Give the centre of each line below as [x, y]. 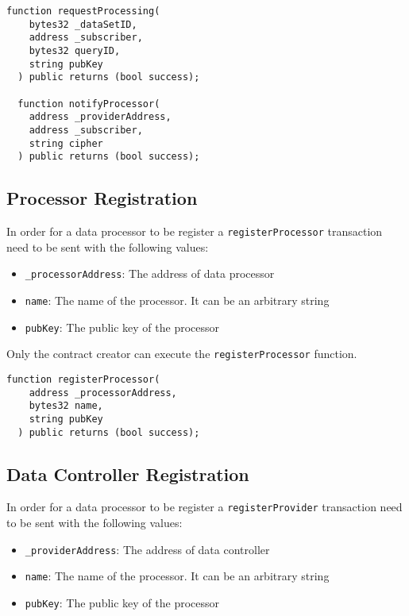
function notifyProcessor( [89, 104]
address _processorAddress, [103, 393]
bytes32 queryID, [75, 50]
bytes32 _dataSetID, [83, 24]
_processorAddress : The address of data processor [150, 273]
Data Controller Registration [128, 474]
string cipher [66, 143]
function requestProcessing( [83, 11]
